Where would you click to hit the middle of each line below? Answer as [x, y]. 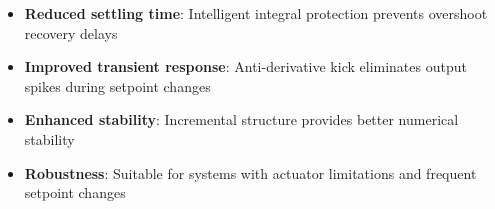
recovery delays [71, 32]
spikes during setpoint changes [117, 85]
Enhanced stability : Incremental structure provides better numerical [241, 119]
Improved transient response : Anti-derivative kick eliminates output [245, 66]
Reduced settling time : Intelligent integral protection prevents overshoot [256, 13]
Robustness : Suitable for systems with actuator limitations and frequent [250, 172]
